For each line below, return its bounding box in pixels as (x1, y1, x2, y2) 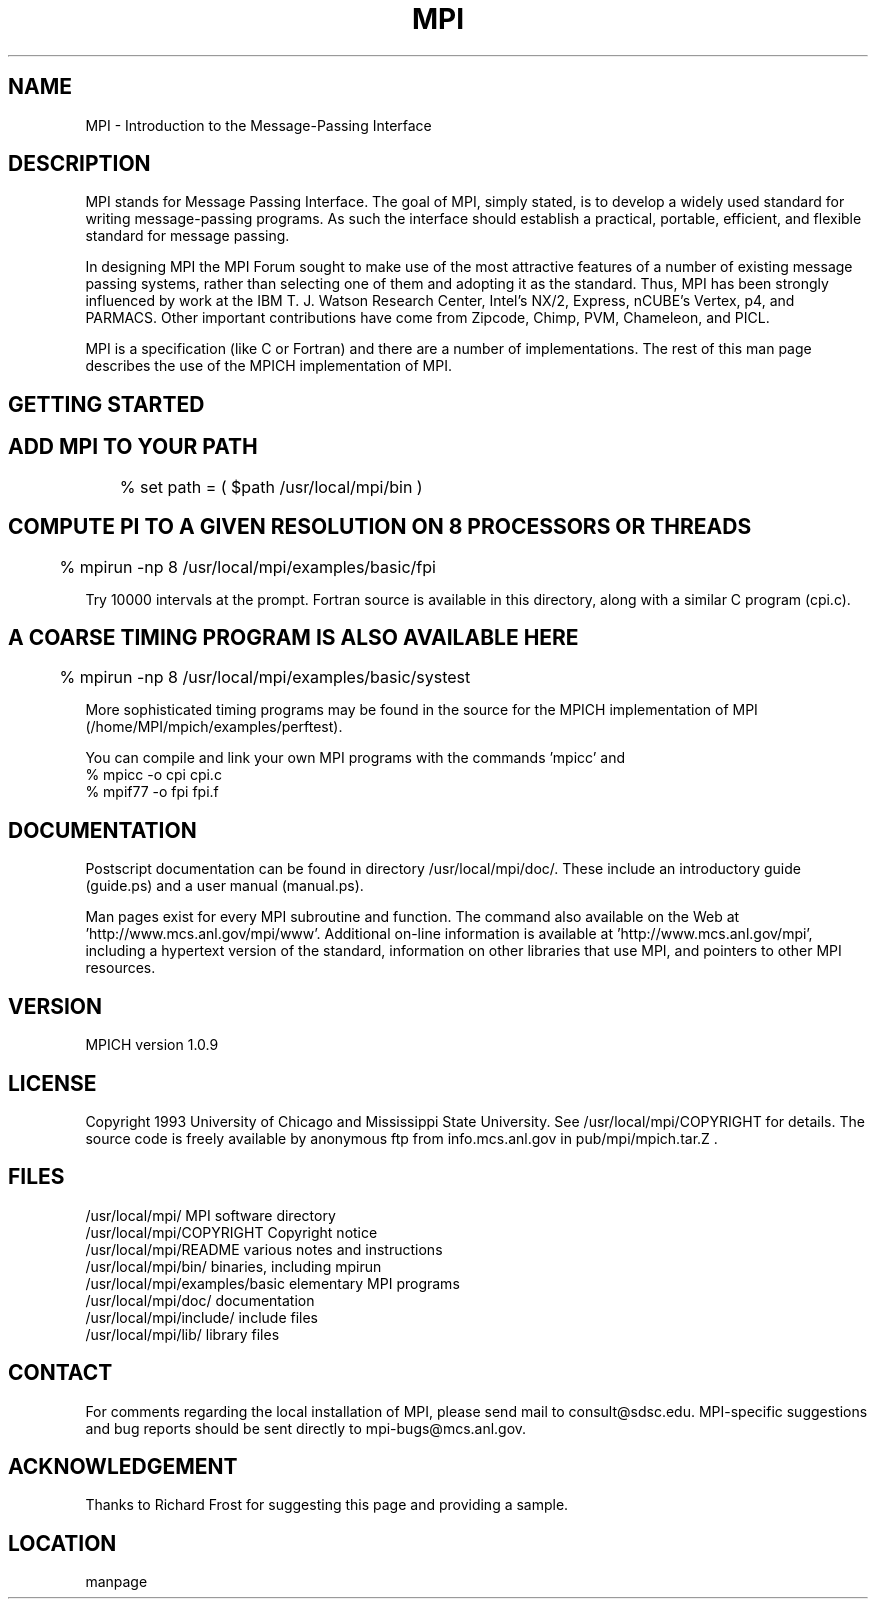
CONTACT (8, 1360, 113, 1386)
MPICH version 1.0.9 (85, 1036, 219, 1054)
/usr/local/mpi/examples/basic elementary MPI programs (85, 1274, 460, 1292)
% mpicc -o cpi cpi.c (85, 766, 222, 784)
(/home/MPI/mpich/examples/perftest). (85, 718, 343, 736)
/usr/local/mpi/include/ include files (85, 1308, 318, 1326)
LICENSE (8, 1070, 97, 1096)
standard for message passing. (85, 227, 290, 245)
